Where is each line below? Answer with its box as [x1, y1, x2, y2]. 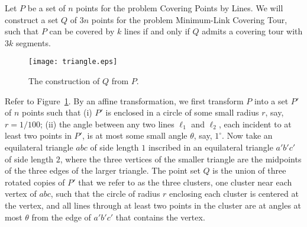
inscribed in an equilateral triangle [148, 141, 273, 153]
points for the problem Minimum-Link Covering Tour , [91, 13, 287, 25]
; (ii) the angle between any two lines [40, 117, 174, 130]
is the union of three [212, 164, 286, 177]
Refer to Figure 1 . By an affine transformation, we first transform [5, 94, 244, 107]
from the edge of [31, 210, 91, 223]
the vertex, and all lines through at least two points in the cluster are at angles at [5, 199, 302, 211]
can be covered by [49, 25, 115, 37]
